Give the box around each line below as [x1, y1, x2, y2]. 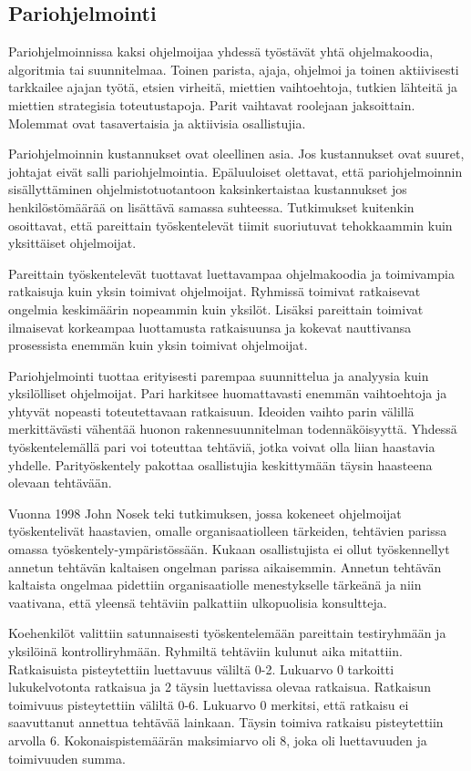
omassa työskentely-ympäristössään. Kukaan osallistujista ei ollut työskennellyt [8, 540, 450, 559]
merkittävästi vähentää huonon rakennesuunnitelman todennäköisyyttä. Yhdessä [8, 419, 457, 438]
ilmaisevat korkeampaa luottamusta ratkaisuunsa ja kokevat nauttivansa [8, 317, 412, 336]
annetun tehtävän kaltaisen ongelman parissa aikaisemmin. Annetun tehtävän [8, 557, 442, 576]
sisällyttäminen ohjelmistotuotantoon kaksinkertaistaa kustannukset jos [8, 180, 407, 199]
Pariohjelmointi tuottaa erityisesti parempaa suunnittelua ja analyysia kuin [8, 365, 429, 385]
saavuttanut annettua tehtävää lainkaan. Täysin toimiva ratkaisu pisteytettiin [8, 713, 444, 732]
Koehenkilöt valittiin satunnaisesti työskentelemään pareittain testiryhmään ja [8, 623, 446, 642]
